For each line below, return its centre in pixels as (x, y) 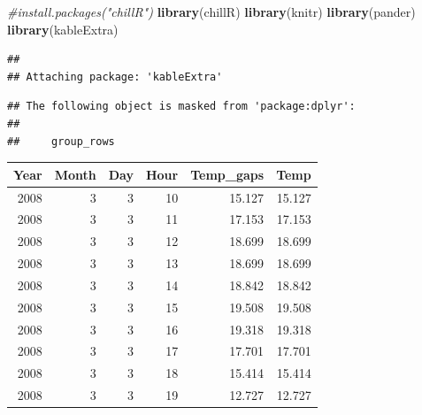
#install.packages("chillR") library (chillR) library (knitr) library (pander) (211, 12)
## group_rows (61, 141)
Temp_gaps (227, 174)
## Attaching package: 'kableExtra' (115, 77)
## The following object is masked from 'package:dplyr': (181, 107)
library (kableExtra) (63, 29)
